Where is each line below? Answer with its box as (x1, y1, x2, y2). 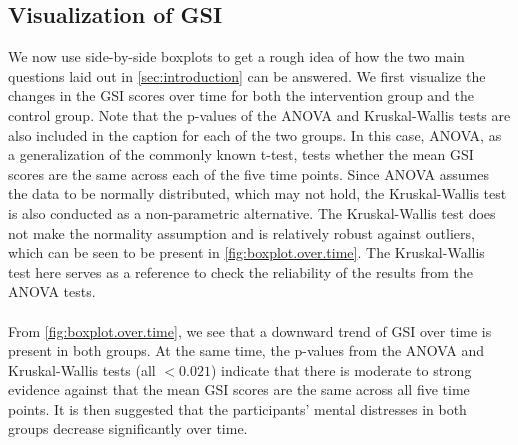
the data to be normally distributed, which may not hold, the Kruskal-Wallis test (8, 183, 507, 204)
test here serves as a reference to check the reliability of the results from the (8, 261, 473, 282)
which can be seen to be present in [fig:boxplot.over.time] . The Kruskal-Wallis (8, 242, 485, 263)
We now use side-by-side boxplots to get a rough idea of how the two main (8, 46, 465, 67)
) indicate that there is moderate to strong (210, 359, 472, 380)
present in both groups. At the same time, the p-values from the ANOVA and (8, 340, 485, 361)
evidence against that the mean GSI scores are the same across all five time (8, 379, 470, 400)
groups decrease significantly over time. (8, 418, 248, 439)
